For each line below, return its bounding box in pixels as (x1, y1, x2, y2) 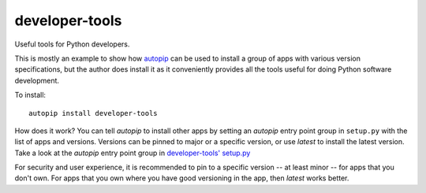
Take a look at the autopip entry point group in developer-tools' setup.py (14, 148, 251, 158)
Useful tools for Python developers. (14, 39, 130, 49)
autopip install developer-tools (28, 109, 158, 117)
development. (14, 76, 59, 85)
